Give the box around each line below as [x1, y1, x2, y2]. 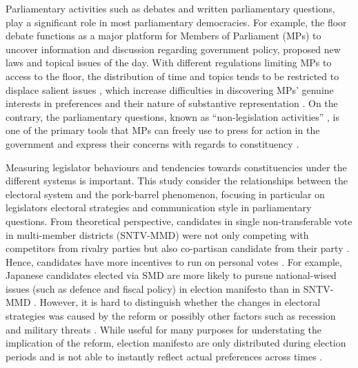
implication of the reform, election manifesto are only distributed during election [6, 336, 346, 350]
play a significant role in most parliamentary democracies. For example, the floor [6, 14, 347, 29]
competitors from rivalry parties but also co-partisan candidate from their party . [6, 241, 350, 255]
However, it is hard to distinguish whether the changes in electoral [39, 295, 321, 309]
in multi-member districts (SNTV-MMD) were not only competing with [6, 227, 309, 242]
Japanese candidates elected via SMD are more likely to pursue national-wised [6, 268, 337, 282]
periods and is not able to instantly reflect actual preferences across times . [6, 349, 323, 363]
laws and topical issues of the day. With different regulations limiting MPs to [6, 55, 332, 70]
